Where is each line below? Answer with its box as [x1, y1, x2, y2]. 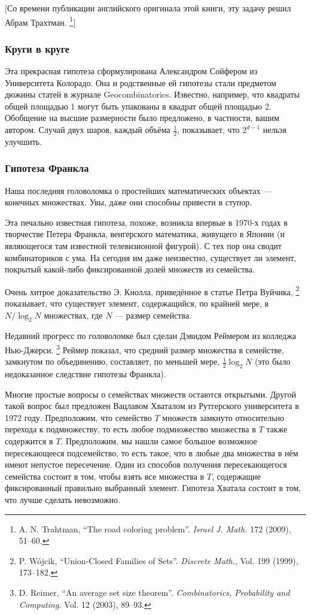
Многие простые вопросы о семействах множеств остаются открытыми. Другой [5, 387, 297, 400]
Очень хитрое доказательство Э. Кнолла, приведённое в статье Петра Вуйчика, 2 [5, 283, 300, 298]
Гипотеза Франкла [5, 160, 89, 175]
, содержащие [211, 469, 261, 482]
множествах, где [44, 308, 103, 321]
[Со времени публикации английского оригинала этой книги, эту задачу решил [5, 2, 291, 14]
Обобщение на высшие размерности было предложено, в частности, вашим [5, 111, 279, 124]
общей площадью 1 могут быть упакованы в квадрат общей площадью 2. [5, 99, 272, 112]
